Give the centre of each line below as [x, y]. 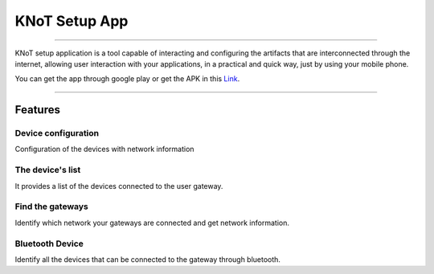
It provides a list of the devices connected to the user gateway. [119, 186]
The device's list [48, 170]
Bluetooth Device [49, 243]
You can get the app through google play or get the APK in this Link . [127, 79]
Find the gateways [51, 207]
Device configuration [57, 133]
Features [37, 110]
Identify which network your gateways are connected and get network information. [152, 223]
